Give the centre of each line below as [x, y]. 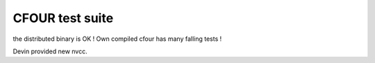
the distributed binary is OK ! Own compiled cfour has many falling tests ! [117, 39]
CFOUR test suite [63, 18]
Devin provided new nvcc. [50, 51]
